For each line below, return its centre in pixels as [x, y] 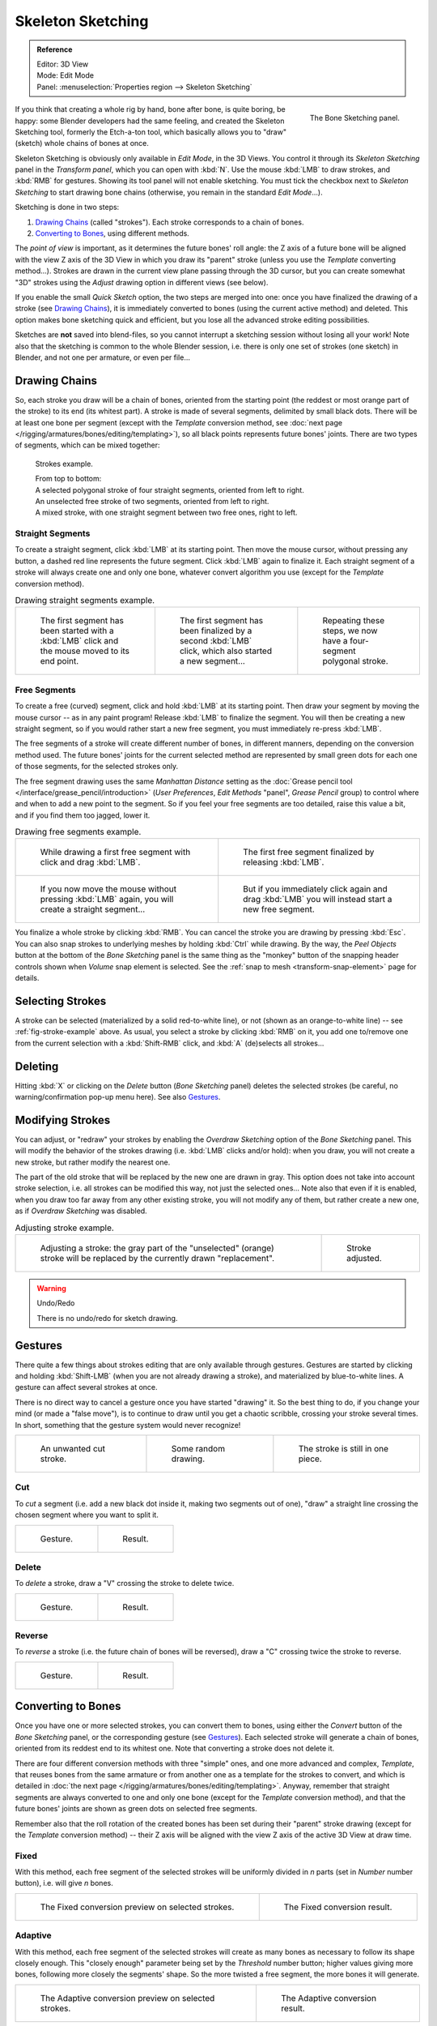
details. [27, 978]
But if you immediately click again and [315, 889]
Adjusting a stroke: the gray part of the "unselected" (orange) [157, 1248]
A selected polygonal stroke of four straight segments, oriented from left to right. [170, 489]
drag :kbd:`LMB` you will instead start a [318, 900]
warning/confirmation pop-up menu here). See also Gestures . [118, 1097]
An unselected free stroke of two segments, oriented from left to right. [152, 501]
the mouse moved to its [85, 651]
